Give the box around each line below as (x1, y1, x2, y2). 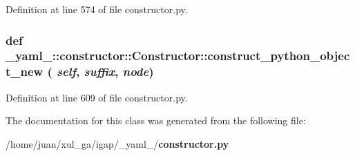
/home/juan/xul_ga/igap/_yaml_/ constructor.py (6, 136, 229, 150)
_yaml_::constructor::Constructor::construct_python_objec (6, 47, 350, 64)
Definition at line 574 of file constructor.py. (6, 2, 188, 16)
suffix (84, 63, 115, 80)
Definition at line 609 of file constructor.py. (6, 90, 188, 104)
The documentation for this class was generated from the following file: (6, 113, 306, 128)
